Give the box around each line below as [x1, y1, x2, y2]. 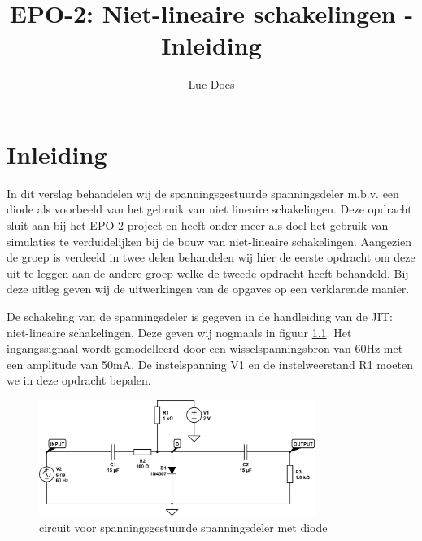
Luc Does [188, 76, 235, 93]
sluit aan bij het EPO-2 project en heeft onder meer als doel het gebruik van [7, 217, 389, 234]
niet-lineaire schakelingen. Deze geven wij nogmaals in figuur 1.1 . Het [7, 323, 352, 341]
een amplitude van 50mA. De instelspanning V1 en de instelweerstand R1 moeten [7, 355, 414, 372]
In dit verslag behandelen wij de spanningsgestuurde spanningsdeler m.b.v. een [7, 184, 399, 201]
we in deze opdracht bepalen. [7, 372, 151, 389]
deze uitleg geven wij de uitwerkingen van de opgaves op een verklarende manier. [7, 280, 410, 297]
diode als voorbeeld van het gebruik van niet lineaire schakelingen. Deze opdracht [7, 200, 412, 218]
